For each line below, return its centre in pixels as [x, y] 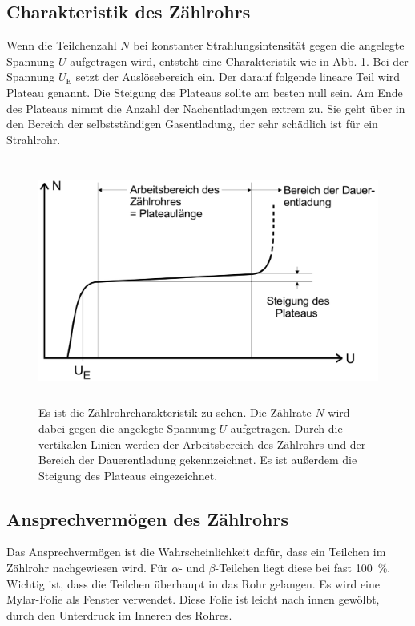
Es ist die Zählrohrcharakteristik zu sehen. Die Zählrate [175, 412]
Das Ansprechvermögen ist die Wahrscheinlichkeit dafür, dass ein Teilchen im [196, 552]
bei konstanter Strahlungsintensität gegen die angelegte [269, 45]
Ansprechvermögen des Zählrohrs [147, 518]
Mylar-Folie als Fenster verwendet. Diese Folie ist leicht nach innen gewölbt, [193, 599]
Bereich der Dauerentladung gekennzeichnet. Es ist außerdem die [198, 460]
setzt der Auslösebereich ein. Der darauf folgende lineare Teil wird [238, 77]
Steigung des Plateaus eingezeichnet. [128, 475]
